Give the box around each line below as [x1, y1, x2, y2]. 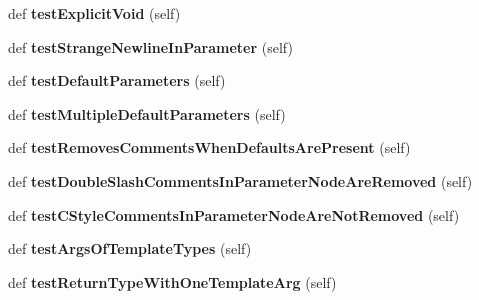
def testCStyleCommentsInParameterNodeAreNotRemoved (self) [8, 204, 460, 225]
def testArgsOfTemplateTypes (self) [8, 238, 252, 259]
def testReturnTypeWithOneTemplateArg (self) [8, 271, 337, 292]
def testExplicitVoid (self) [8, 3, 181, 23]
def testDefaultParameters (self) [8, 70, 226, 91]
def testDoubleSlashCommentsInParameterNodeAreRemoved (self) [8, 170, 473, 191]
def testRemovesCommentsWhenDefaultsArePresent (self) [8, 137, 411, 158]
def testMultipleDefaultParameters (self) [8, 103, 286, 124]
